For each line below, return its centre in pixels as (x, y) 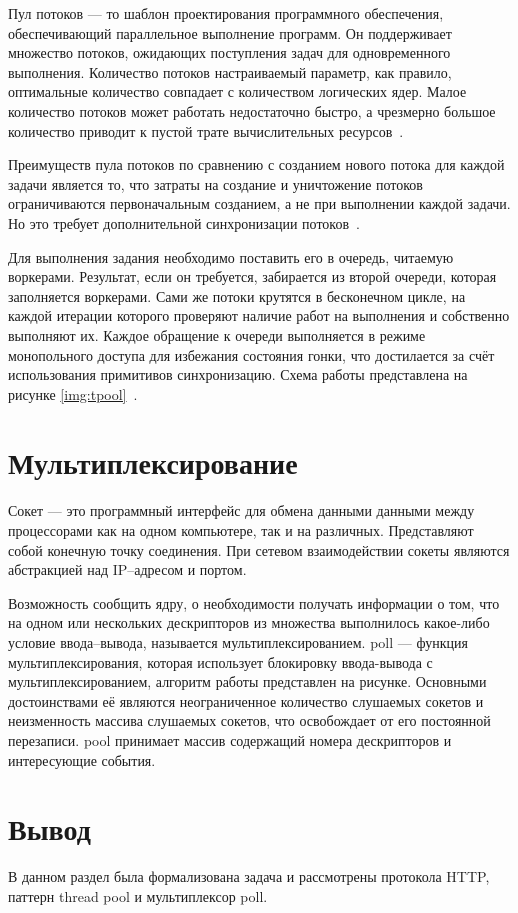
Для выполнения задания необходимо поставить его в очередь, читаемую (231, 256)
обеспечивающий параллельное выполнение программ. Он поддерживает (230, 32)
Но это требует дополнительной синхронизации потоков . (184, 222)
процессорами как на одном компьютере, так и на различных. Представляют (241, 530)
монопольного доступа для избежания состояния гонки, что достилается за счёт (251, 354)
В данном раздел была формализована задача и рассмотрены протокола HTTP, (249, 876)
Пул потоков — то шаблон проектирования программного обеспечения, (226, 13)
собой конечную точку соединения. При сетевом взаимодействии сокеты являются (259, 549)
